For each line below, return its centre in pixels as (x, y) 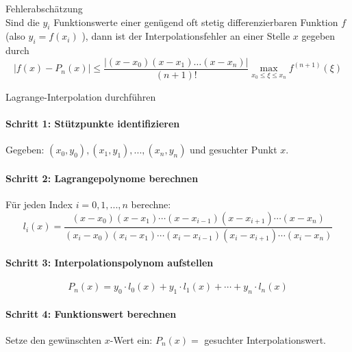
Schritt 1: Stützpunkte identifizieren (93, 124)
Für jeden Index (39, 204)
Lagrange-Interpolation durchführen (81, 96)
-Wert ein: (131, 339)
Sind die (23, 22)
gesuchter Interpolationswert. (265, 339)
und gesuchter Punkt (234, 150)
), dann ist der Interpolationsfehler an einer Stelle (186, 36)
